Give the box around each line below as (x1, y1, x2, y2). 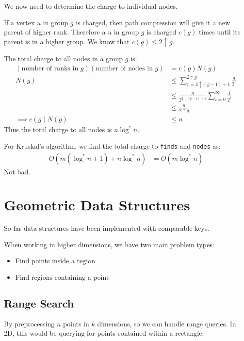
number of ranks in (21, 65, 79, 72)
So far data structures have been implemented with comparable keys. (4, 223, 210, 233)
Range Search (4, 296, 74, 311)
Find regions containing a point (15, 272, 109, 282)
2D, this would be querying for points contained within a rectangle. (4, 328, 204, 338)
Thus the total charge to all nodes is (4, 124, 112, 135)
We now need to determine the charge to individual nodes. (4, 1, 178, 11)
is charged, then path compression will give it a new (76, 17, 230, 27)
